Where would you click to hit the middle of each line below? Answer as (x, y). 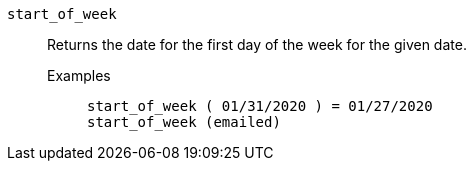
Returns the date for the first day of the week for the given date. (257, 44)
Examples (79, 75)
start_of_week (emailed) (184, 122)
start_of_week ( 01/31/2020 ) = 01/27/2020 (260, 106)
